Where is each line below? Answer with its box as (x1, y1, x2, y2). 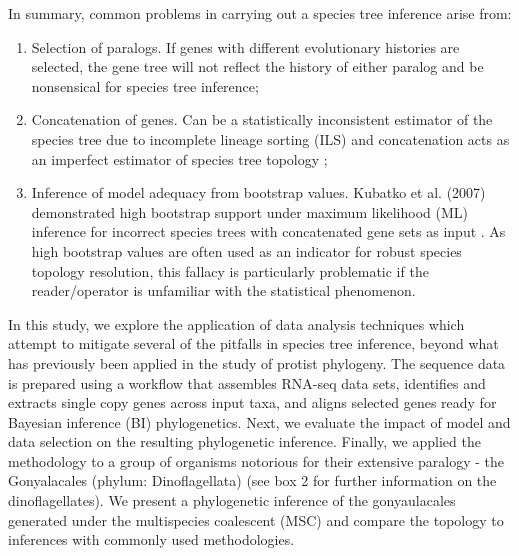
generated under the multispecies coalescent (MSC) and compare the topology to (8, 509, 504, 530)
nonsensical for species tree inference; (31, 75, 259, 96)
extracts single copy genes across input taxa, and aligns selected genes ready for (8, 392, 497, 413)
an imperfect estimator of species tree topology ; (31, 148, 328, 169)
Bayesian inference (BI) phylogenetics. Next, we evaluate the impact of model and (8, 411, 511, 432)
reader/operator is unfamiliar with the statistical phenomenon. (31, 280, 416, 301)
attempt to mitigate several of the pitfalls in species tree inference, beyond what (8, 333, 499, 354)
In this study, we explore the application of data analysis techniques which (8, 313, 465, 334)
